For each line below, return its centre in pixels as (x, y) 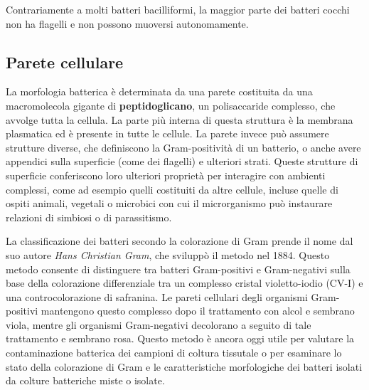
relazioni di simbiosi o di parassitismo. (89, 217)
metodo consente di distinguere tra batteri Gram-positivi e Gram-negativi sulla (178, 269)
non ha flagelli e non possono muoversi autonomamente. (127, 23)
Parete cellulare (65, 62)
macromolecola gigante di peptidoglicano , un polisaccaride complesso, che (171, 105)
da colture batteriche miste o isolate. (85, 380)
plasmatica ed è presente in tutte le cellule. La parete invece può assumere (167, 133)
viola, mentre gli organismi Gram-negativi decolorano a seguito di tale (159, 324)
